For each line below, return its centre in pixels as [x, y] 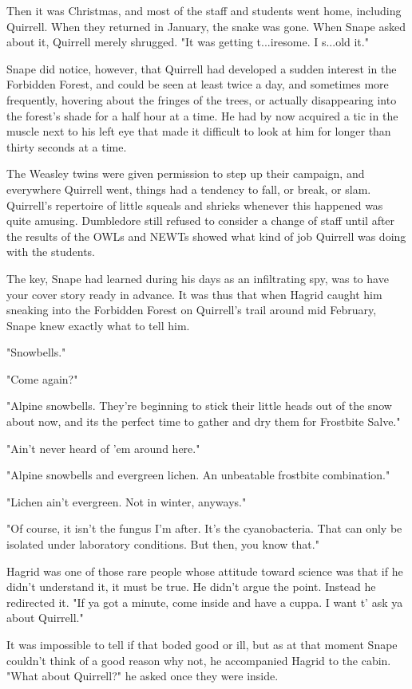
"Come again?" [42, 378]
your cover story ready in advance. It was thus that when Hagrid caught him [194, 294]
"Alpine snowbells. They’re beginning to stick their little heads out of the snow [199, 406]
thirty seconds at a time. [67, 146]
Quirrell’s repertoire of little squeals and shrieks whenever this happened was [195, 205]
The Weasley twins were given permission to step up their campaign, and [186, 173]
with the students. [51, 252]
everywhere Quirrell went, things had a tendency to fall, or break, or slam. [189, 189]
